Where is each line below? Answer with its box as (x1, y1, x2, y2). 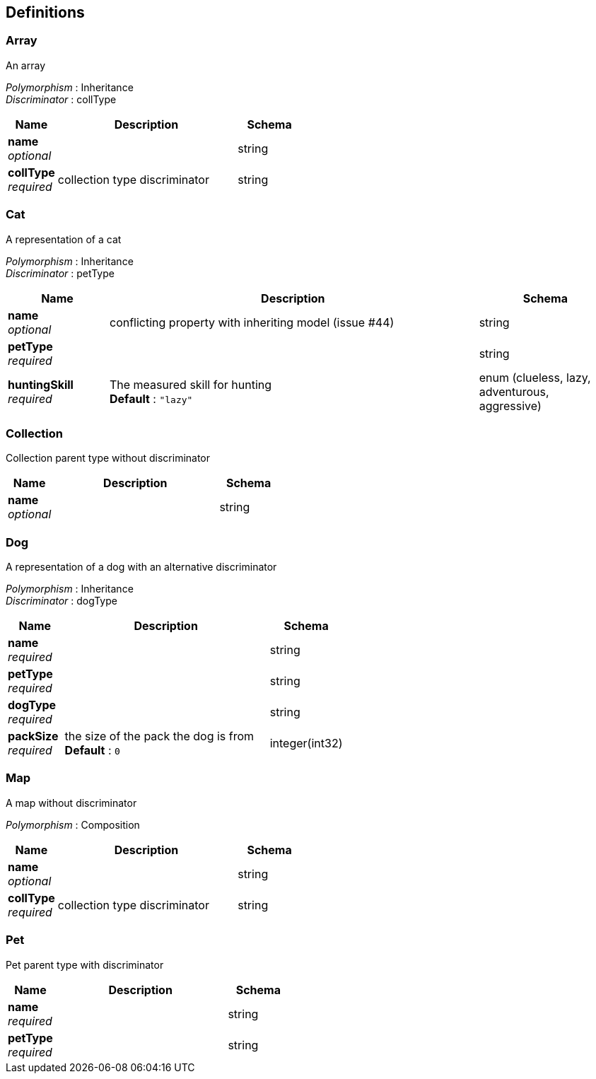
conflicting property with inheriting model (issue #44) (109, 315, 395, 329)
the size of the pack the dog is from (64, 729, 255, 744)
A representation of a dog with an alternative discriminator (6, 561, 277, 573)
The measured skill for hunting (109, 377, 272, 392)
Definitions (6, 4, 85, 21)
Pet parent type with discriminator (6, 958, 164, 971)
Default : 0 (64, 743, 120, 758)
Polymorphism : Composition (6, 818, 140, 831)
